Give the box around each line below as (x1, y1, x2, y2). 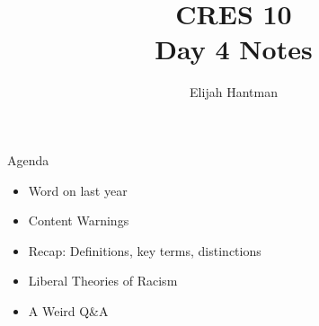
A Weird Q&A (28, 301, 109, 320)
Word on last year (28, 181, 128, 199)
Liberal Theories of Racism (28, 271, 178, 290)
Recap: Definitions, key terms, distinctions (28, 241, 261, 260)
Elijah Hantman (190, 83, 278, 101)
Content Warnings (28, 211, 129, 230)
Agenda (7, 150, 49, 169)
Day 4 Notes (155, 31, 313, 67)
